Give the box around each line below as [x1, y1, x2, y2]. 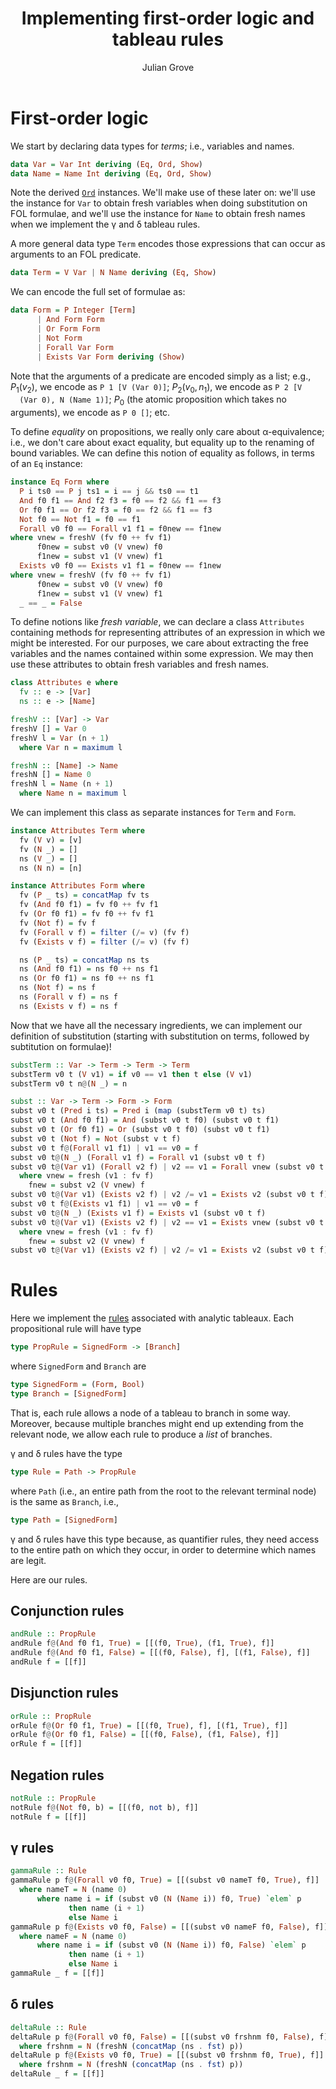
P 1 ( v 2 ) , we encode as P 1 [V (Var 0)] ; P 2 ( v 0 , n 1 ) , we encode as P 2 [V [10, 380, 303, 395]
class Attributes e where [10, 678, 118, 688]
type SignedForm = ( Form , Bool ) [10, 1380, 145, 1390]
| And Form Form [36, 315, 105, 325]
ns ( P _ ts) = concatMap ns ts [19, 955, 150, 965]
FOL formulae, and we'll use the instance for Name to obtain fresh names [10, 208, 306, 220]
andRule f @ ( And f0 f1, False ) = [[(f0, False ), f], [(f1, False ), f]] [10, 1648, 311, 1658]
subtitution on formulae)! [10, 1040, 112, 1052]
